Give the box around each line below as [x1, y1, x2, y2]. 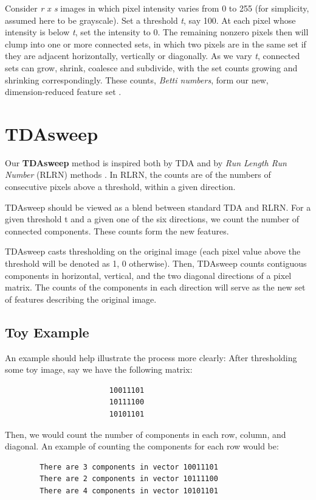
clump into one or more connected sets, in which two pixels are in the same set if [5, 37, 306, 50]
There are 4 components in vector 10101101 [39, 486, 218, 495]
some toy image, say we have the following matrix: [5, 363, 193, 376]
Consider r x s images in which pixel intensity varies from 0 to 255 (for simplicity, [5, 2, 309, 14]
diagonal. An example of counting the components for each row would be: [5, 440, 279, 452]
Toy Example [5, 322, 89, 341]
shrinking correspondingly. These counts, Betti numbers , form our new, [5, 73, 269, 86]
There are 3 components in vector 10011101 [39, 462, 218, 471]
